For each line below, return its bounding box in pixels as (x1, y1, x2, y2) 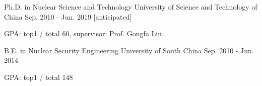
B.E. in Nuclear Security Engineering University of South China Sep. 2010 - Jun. (4, 45, 254, 55)
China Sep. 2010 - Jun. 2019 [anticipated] (4, 11, 132, 22)
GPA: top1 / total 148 (4, 71, 73, 82)
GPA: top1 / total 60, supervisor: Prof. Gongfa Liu (4, 28, 162, 39)
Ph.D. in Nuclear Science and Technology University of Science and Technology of (4, 2, 257, 12)
